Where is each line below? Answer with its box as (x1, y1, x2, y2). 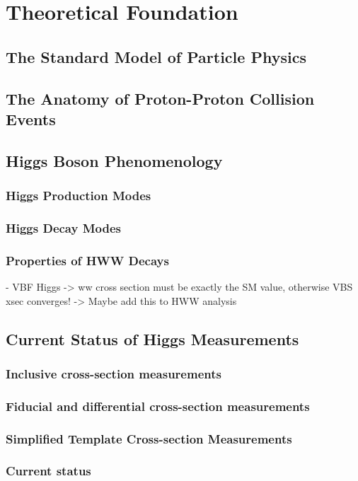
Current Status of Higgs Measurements (6, 328, 299, 349)
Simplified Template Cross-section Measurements (6, 429, 292, 447)
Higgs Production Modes (6, 187, 151, 204)
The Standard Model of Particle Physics (6, 45, 306, 67)
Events (6, 108, 56, 129)
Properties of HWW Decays (6, 251, 169, 269)
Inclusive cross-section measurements (6, 364, 221, 382)
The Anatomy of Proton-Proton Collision (6, 87, 315, 109)
